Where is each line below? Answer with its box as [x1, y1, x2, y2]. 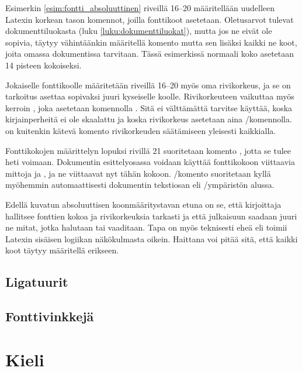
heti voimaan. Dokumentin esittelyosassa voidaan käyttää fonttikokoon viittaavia [5, 156, 295, 168]
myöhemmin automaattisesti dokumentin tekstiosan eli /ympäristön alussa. [5, 178, 275, 191]
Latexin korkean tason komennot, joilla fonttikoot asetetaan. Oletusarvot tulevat [5, 13, 294, 25]
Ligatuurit [5, 273, 68, 291]
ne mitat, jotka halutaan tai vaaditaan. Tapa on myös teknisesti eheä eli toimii [5, 221, 287, 233]
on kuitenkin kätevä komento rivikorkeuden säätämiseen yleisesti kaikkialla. [5, 124, 276, 136]
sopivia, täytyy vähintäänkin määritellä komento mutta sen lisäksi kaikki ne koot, [5, 36, 297, 48]
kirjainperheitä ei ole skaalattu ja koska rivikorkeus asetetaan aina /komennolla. [5, 113, 292, 125]
